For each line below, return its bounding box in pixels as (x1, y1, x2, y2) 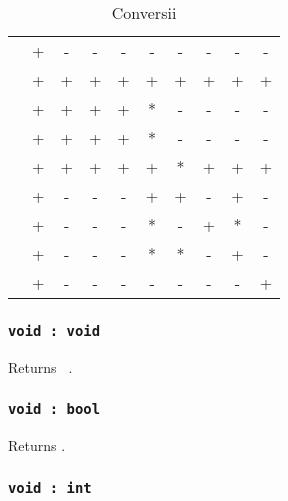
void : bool (8, 401, 101, 418)
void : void (8, 322, 101, 339)
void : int (8, 479, 92, 496)
